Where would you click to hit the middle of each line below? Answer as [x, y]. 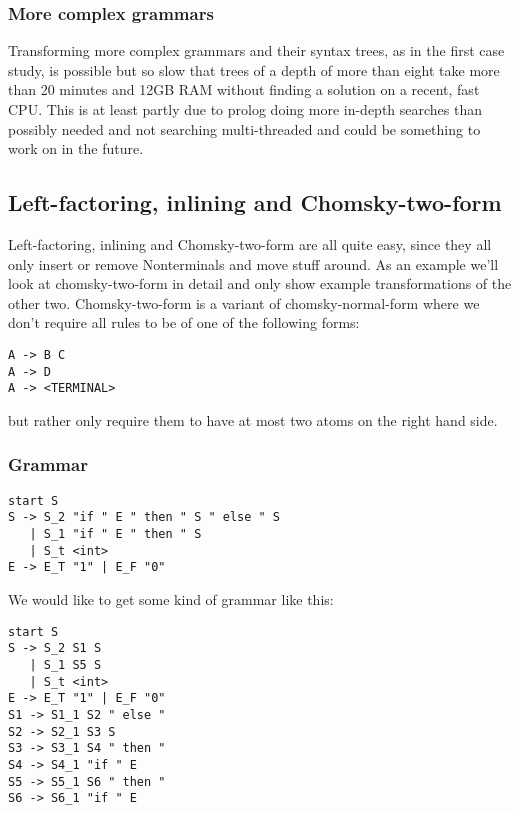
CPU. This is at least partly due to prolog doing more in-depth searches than [245, 109]
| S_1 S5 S [65, 664]
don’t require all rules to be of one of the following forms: [184, 322]
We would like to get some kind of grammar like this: [171, 599]
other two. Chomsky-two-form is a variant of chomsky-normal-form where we [244, 302]
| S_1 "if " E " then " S [115, 534]
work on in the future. [76, 148]
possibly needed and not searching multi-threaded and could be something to [244, 128]
